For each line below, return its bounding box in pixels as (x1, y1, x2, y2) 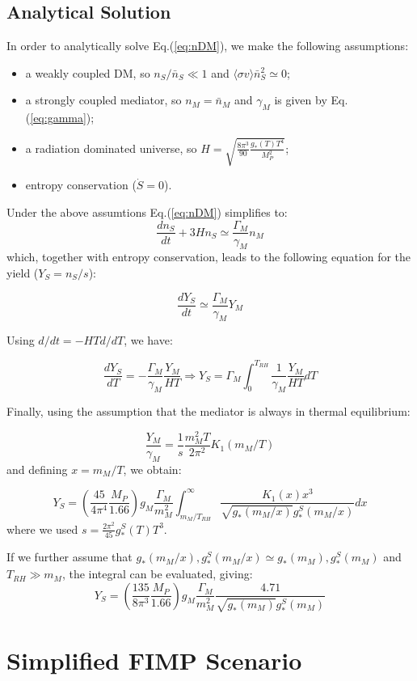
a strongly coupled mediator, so (25, 91, 182, 108)
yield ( (6, 264, 39, 281)
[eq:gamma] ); (30, 109, 95, 126)
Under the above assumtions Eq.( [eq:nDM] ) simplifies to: (6, 203, 288, 220)
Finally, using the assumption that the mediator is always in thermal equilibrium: (6, 402, 411, 419)
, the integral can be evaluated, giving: (61, 565, 253, 582)
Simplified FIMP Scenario (6, 643, 302, 676)
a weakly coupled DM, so (25, 64, 150, 81)
